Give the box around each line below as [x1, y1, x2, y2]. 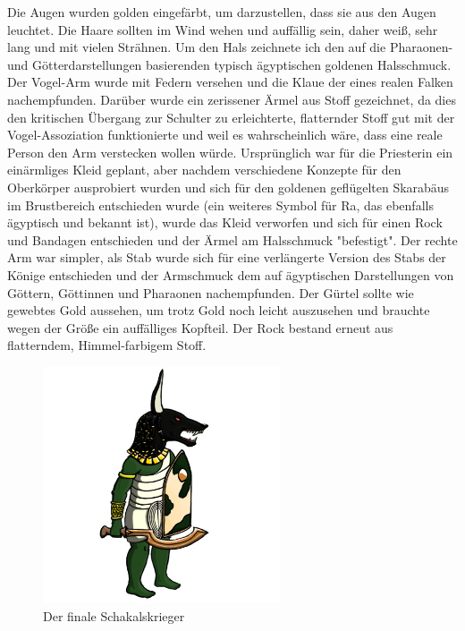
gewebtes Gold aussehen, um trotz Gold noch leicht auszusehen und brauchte [7, 301, 430, 320]
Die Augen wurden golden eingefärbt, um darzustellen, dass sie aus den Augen [7, 3, 436, 21]
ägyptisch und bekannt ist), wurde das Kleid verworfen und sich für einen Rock [7, 213, 443, 232]
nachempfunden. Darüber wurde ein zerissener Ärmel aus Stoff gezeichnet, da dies [7, 90, 456, 108]
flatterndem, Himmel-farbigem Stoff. [7, 336, 207, 354]
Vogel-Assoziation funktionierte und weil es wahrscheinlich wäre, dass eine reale [7, 125, 443, 144]
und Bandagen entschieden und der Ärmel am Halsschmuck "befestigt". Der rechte [7, 230, 458, 249]
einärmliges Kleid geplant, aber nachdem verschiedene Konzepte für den [7, 160, 402, 179]
